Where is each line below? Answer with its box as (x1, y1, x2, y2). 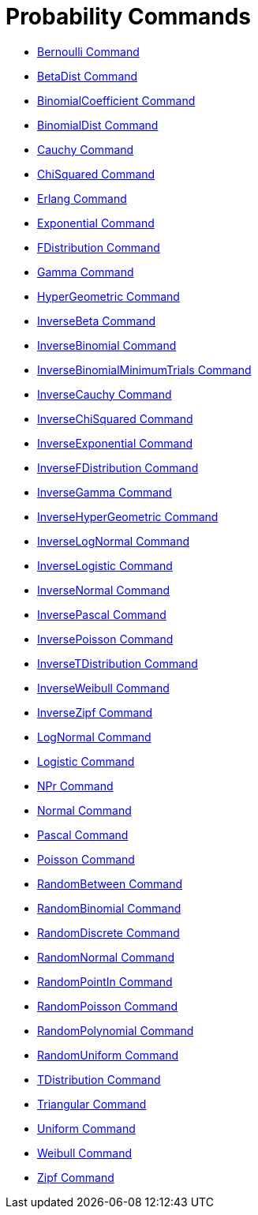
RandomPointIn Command (37, 974, 173, 988)
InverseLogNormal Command (37, 534, 190, 548)
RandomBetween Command (37, 876, 183, 891)
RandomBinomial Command (37, 901, 181, 915)
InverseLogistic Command (37, 558, 173, 572)
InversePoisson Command (37, 632, 174, 646)
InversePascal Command (37, 607, 166, 621)
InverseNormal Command (37, 583, 170, 597)
